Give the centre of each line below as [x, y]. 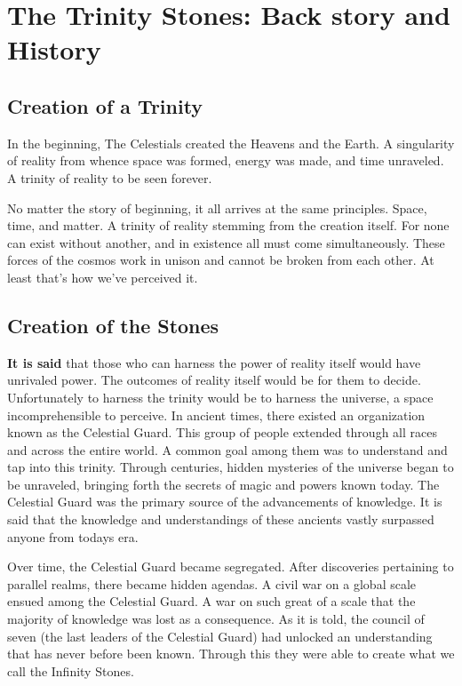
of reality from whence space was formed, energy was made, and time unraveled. [226, 160]
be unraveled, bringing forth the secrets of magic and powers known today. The [223, 484]
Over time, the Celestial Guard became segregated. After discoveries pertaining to [231, 566]
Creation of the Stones [113, 325]
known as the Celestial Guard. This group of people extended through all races [222, 432]
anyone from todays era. [73, 536]
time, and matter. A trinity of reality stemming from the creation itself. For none [228, 225]
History [54, 49]
